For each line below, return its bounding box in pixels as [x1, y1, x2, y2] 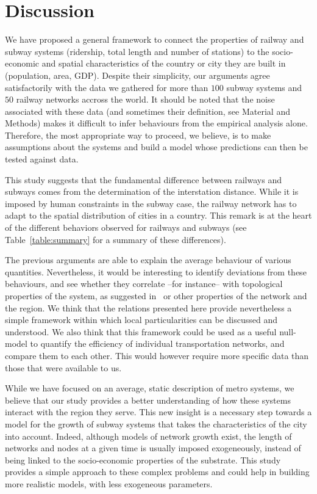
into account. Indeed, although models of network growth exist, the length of [5, 429, 292, 442]
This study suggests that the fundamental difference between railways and [5, 173, 282, 186]
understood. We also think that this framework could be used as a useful [5, 325, 277, 338]
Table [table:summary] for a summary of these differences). [5, 233, 226, 245]
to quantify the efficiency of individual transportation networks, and [30, 337, 285, 350]
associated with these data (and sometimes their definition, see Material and [5, 104, 290, 117]
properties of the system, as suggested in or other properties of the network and [5, 289, 307, 302]
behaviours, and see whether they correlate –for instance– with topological [5, 277, 283, 290]
